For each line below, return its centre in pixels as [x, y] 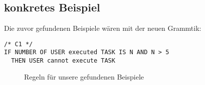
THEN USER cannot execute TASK [63, 61]
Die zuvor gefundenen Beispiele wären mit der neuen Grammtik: [103, 28]
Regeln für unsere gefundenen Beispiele [84, 76]
